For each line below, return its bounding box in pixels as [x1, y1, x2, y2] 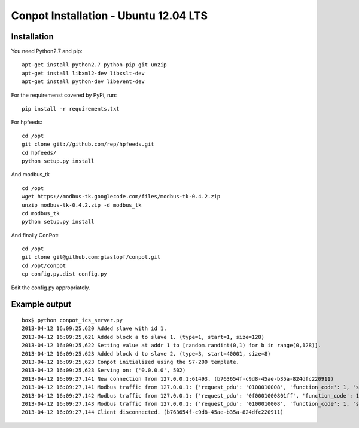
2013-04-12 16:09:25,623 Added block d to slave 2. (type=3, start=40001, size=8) [22, 350, 271, 357]
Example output [11, 299, 72, 310]
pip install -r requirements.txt [22, 105, 120, 112]
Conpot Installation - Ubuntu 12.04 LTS [11, 9, 208, 22]
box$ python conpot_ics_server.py [22, 317, 123, 324]
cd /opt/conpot [22, 262, 66, 269]
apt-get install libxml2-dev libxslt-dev [22, 69, 145, 77]
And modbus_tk [11, 171, 50, 178]
